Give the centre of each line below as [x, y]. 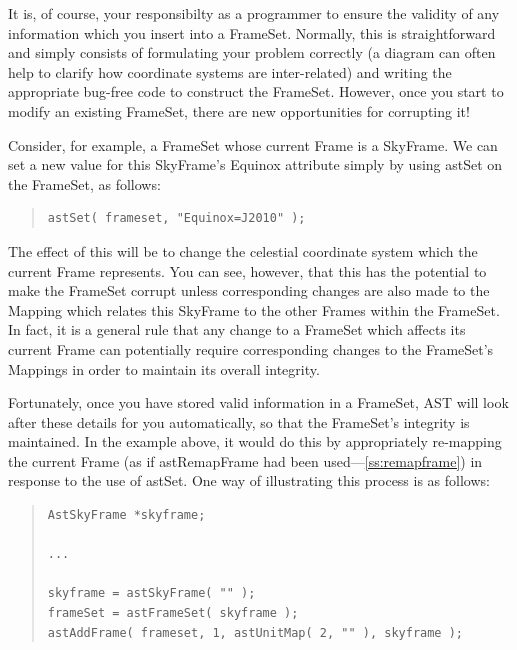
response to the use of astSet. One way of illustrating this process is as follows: [249, 480]
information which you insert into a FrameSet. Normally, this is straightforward [252, 32]
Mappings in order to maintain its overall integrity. [164, 368]
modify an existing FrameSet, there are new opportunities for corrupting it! [239, 110]
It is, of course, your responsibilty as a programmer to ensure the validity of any [254, 13]
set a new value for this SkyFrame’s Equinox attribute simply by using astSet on [255, 164]
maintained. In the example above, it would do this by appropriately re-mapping [255, 441]
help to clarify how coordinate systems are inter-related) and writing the [230, 71]
